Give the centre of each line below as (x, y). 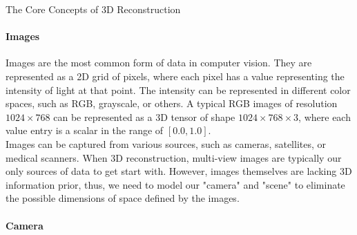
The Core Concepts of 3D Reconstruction (93, 9)
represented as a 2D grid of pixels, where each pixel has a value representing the (175, 76)
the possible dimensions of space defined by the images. (123, 198)
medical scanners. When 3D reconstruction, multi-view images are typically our (174, 157)
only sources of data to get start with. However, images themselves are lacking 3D (179, 171)
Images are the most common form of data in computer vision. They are (159, 63)
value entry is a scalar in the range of (85, 130)
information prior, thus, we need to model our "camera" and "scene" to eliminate (175, 184)
